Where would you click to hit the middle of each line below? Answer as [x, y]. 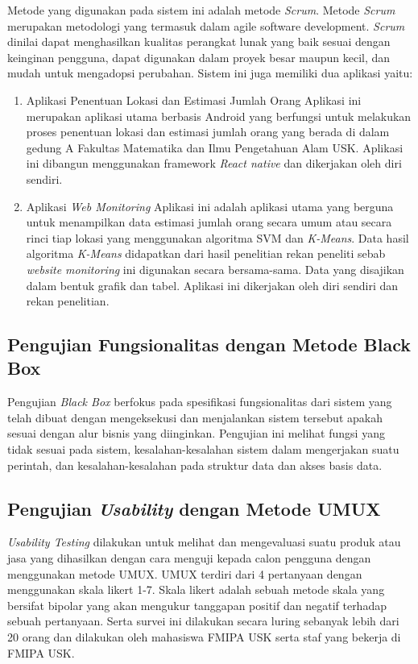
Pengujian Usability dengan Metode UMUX [194, 508]
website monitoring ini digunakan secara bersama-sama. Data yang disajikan [215, 269]
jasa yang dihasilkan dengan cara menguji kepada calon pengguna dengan [189, 558]
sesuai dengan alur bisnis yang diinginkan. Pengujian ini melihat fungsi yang [196, 433]
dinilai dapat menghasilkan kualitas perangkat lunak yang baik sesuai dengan [199, 41]
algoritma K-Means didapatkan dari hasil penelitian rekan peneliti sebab [206, 253]
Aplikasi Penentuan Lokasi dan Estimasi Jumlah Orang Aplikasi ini [194, 100]
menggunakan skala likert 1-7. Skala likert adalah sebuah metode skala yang [196, 589]
